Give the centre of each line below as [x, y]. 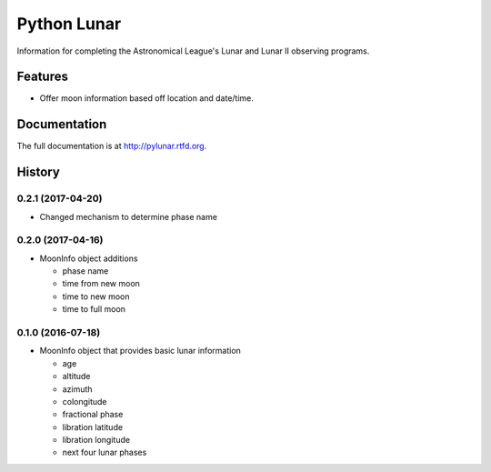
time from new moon [101, 284]
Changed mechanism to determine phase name [129, 216]
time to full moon [94, 309]
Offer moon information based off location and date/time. [147, 98]
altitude [76, 377]
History [39, 172]
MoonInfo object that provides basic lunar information [140, 351]
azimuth [77, 389]
